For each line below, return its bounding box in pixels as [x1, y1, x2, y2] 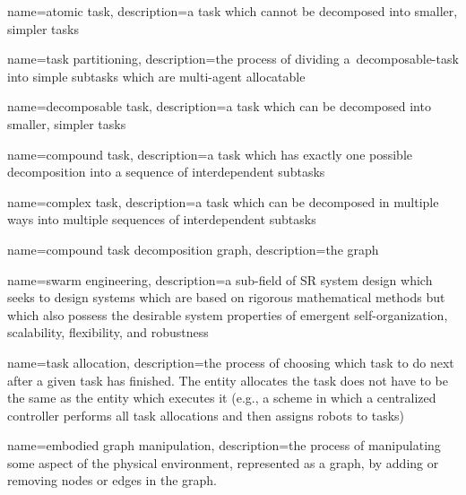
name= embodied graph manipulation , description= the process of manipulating [7, 436, 441, 455]
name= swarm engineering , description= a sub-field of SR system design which [7, 270, 433, 289]
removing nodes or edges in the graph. [7, 471, 217, 490]
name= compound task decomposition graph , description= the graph [7, 239, 379, 258]
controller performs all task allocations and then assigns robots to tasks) [7, 405, 405, 424]
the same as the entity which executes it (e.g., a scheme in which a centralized [7, 388, 436, 407]
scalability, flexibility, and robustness [7, 323, 209, 342]
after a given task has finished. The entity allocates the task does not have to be [7, 370, 449, 389]
